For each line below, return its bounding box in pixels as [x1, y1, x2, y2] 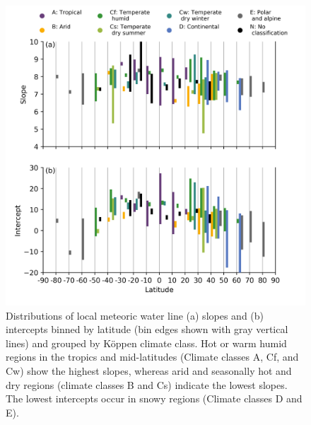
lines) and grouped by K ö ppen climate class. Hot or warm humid [6, 335, 287, 350]
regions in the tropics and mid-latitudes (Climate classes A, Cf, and [6, 349, 299, 364]
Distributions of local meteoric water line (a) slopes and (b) [6, 308, 264, 322]
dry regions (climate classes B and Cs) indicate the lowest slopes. [6, 377, 288, 392]
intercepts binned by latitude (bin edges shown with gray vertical [6, 322, 288, 337]
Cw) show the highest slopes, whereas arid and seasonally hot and [6, 363, 292, 378]
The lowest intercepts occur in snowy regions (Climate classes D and [6, 391, 303, 406]
